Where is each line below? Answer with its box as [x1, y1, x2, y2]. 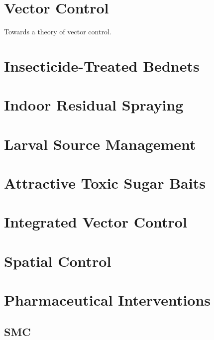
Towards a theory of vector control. [4, 26, 111, 37]
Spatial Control [4, 250, 111, 271]
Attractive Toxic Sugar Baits [4, 173, 206, 193]
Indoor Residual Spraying [4, 95, 184, 115]
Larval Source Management [4, 133, 196, 154]
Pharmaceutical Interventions [4, 290, 211, 310]
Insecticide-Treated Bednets [4, 55, 200, 76]
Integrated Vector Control [4, 212, 187, 232]
